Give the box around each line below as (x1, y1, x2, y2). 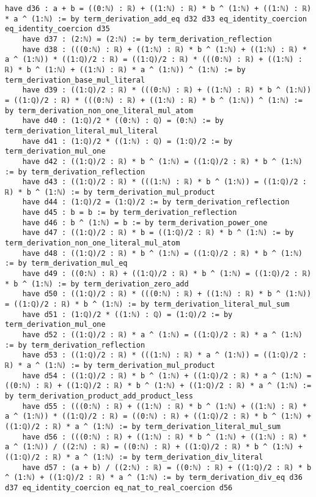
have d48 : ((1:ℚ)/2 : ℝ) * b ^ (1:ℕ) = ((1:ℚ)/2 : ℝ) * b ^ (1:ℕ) (22, 248, 303, 258)
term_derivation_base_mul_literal (5, 75, 145, 84)
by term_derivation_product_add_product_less (5, 391, 193, 400)
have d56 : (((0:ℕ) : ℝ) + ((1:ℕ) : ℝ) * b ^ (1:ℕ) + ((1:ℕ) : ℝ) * (22, 432, 307, 441)
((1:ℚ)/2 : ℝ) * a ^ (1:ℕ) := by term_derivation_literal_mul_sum (5, 422, 281, 431)
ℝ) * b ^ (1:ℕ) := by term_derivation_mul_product (5, 187, 215, 196)
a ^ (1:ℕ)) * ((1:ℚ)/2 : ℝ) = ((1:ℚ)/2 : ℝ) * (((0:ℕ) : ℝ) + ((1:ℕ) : (5, 55, 303, 64)
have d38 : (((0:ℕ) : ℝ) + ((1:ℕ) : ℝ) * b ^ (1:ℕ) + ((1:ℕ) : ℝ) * (22, 45, 307, 54)
